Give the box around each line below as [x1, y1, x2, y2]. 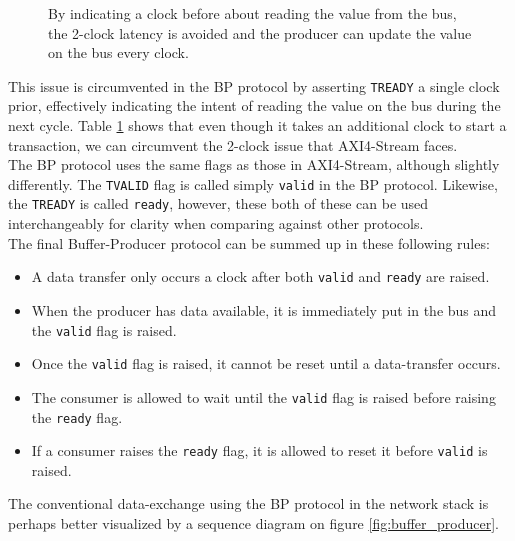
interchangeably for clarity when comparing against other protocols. [8, 213, 424, 234]
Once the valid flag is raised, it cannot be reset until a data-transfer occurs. [31, 353, 501, 374]
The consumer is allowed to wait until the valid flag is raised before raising [31, 386, 496, 407]
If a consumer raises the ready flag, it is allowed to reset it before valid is [31, 440, 488, 461]
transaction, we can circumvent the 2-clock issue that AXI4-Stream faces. [8, 134, 458, 155]
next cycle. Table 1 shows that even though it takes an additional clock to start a [8, 115, 507, 136]
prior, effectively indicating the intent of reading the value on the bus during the [8, 95, 501, 116]
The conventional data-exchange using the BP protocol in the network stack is [8, 493, 489, 514]
